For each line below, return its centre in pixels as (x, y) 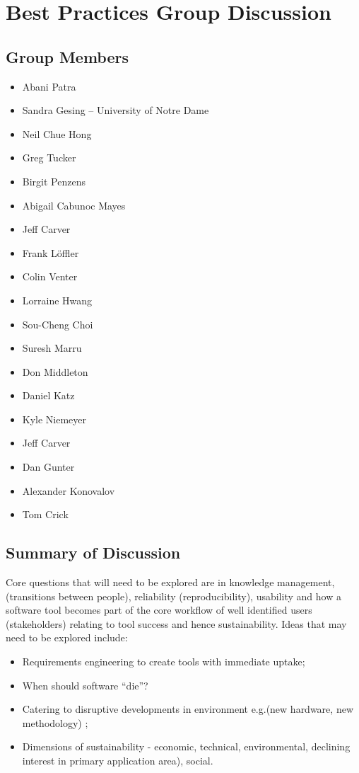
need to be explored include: (67, 637)
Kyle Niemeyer (54, 419)
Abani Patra (49, 86)
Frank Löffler (51, 252)
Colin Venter (50, 276)
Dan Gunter (48, 467)
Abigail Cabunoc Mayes (74, 205)
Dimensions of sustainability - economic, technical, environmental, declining (186, 746)
